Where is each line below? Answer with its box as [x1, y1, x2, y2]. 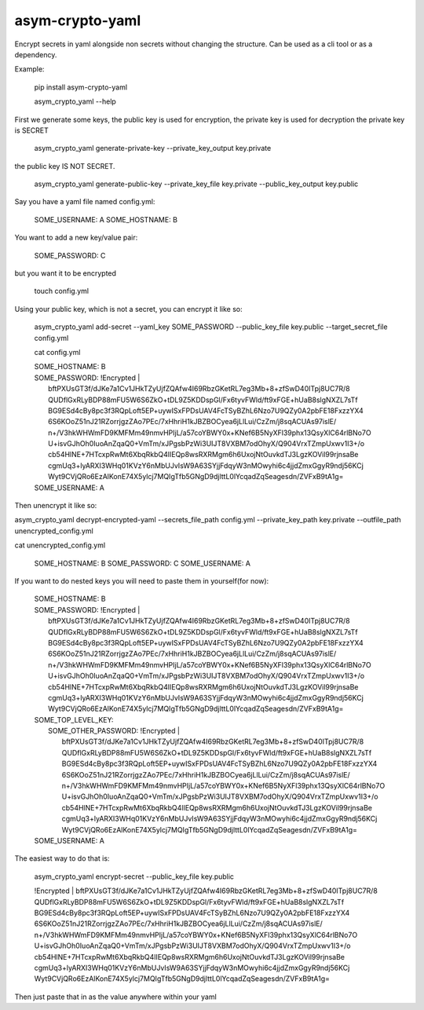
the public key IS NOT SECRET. [14, 161, 115, 170]
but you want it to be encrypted [14, 269, 117, 278]
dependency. [14, 49, 57, 59]
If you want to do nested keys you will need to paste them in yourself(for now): [14, 576, 269, 585]
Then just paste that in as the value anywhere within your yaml [14, 992, 217, 1001]
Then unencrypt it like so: [14, 501, 97, 510]
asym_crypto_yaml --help [34, 97, 117, 106]
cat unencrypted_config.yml [14, 540, 106, 550]
